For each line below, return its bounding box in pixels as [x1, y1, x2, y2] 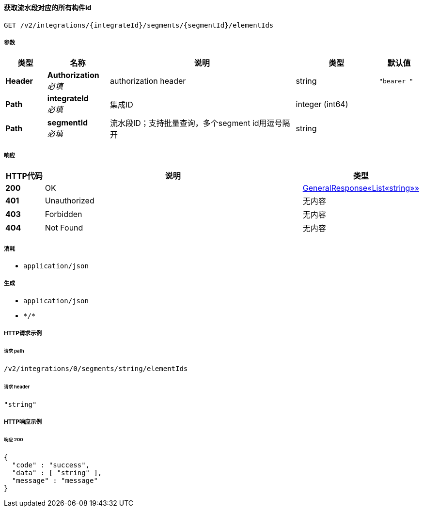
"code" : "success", [12, 461, 90, 469]
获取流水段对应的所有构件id [4, 3, 92, 12]
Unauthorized [45, 196, 94, 206]
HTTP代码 [6, 171, 43, 181]
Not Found [45, 223, 83, 233]
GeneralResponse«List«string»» [302, 183, 419, 193]
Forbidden [45, 209, 82, 219]
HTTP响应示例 [4, 418, 42, 425]
